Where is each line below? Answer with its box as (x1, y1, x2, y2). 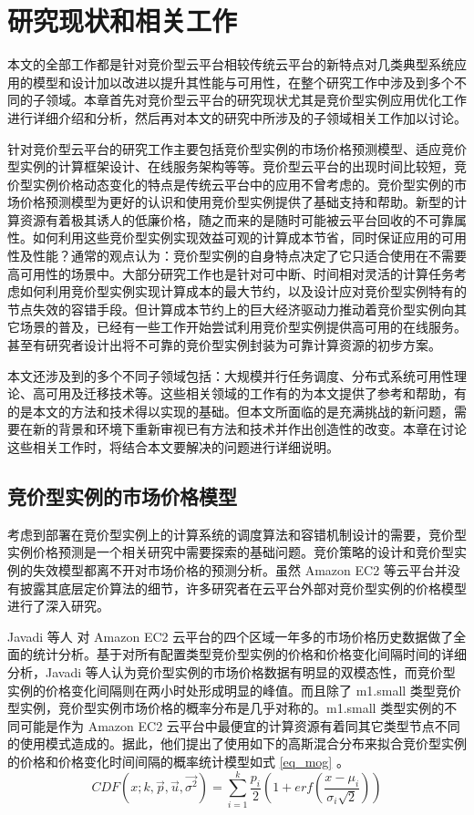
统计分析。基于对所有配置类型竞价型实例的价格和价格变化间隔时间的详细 (32, 645, 467, 664)
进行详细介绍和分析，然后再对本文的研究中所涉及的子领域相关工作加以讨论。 (7, 108, 467, 127)
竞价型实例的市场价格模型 (7, 481, 237, 510)
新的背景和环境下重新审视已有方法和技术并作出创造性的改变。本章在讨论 (32, 419, 467, 438)
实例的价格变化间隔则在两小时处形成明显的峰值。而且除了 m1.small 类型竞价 (7, 680, 461, 699)
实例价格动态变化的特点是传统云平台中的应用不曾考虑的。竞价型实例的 (32, 174, 454, 193)
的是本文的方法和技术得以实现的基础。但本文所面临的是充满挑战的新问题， (7, 401, 454, 420)
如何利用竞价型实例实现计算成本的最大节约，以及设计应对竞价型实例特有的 (19, 282, 467, 301)
